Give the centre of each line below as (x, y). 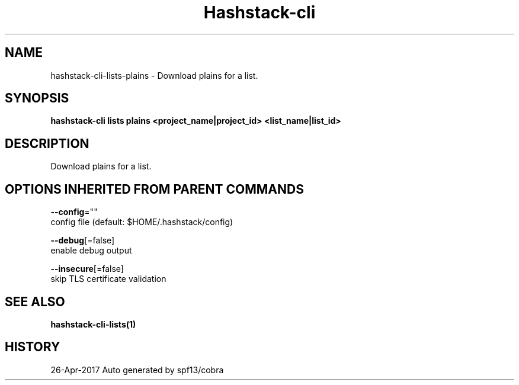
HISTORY (33, 347)
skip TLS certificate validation (108, 279)
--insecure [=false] (87, 269)
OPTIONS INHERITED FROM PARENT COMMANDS (154, 189)
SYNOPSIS (37, 98)
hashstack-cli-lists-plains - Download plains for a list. (154, 75)
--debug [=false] (83, 240)
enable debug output (91, 251)
